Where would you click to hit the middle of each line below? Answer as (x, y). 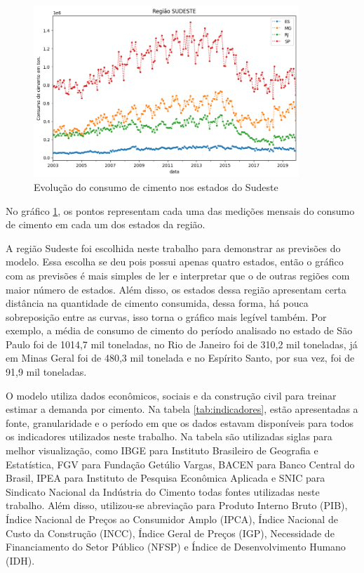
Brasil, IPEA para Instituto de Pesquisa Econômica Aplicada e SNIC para (166, 478)
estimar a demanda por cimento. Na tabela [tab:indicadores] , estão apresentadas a (182, 409)
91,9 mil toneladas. (46, 372)
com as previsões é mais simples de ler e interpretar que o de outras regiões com (178, 275)
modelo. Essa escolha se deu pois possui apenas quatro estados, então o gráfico (175, 262)
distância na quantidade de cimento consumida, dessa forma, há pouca (157, 303)
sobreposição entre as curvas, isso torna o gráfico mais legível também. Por (166, 316)
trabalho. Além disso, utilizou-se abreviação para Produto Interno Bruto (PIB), (177, 505)
